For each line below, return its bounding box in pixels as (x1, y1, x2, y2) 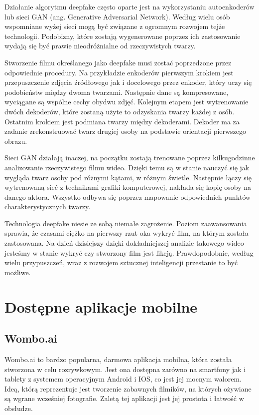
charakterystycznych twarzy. (4, 201, 91, 212)
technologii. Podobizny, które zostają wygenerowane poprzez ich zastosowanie (4, 30, 241, 41)
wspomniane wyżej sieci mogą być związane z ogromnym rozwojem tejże (4, 21, 225, 31)
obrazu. (4, 135, 27, 146)
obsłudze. (4, 403, 33, 413)
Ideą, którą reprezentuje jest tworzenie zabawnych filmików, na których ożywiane (4, 383, 252, 394)
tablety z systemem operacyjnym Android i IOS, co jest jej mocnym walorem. (4, 374, 242, 384)
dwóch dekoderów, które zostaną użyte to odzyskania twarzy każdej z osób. (4, 106, 235, 116)
